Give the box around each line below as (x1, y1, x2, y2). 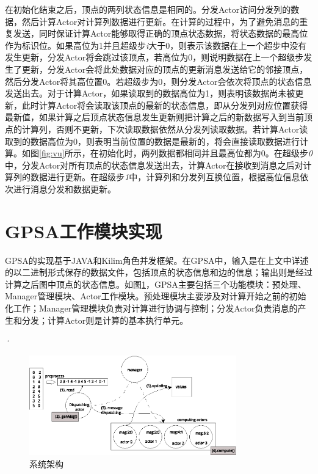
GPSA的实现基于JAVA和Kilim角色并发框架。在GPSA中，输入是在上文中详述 (5, 253, 309, 266)
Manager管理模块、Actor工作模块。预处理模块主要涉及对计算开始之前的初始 (5, 290, 306, 302)
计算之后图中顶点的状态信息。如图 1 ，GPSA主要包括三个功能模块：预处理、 (5, 277, 306, 290)
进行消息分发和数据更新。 (13, 182, 116, 195)
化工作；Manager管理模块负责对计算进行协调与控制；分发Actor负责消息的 (5, 302, 298, 314)
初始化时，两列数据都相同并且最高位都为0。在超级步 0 (98, 147, 313, 159)
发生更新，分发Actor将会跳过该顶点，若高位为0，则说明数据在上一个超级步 (5, 51, 304, 64)
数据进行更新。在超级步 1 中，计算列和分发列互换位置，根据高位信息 (30, 170, 300, 183)
